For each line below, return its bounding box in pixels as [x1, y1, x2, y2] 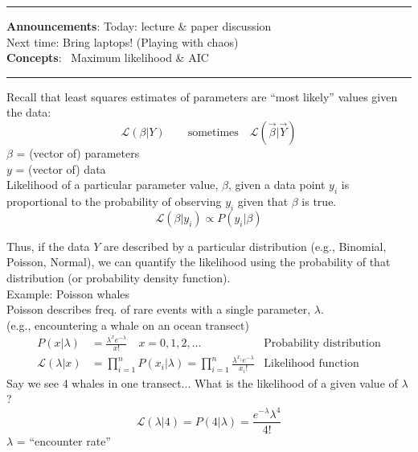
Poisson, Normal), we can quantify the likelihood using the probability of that [6, 253, 391, 270]
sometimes [187, 126, 239, 138]
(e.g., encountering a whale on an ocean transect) [6, 316, 249, 333]
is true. [301, 192, 337, 209]
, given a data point [227, 176, 326, 193]
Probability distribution [264, 338, 381, 350]
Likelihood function [264, 358, 359, 370]
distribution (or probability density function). [6, 269, 231, 286]
